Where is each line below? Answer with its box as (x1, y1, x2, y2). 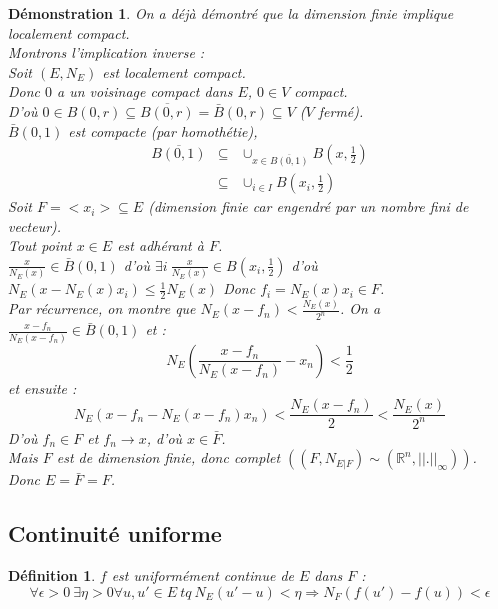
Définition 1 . (8, 565, 96, 585)
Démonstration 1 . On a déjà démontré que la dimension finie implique (8, 3, 454, 23)
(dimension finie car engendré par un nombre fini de (148, 196, 469, 217)
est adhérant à (117, 235, 204, 256)
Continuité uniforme (8, 518, 222, 549)
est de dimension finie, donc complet (56, 447, 281, 468)
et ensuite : (8, 377, 77, 398)
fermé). (318, 100, 364, 121)
